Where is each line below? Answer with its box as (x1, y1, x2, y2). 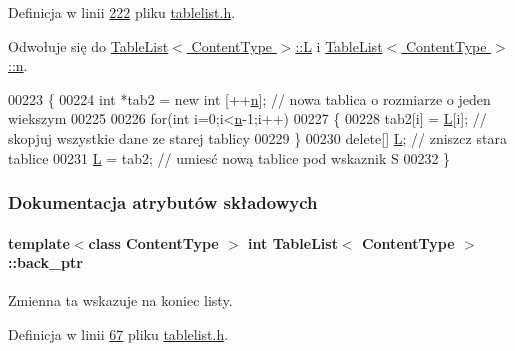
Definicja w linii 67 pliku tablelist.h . (8, 323, 229, 344)
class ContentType (88, 232, 219, 253)
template (8, 232, 70, 253)
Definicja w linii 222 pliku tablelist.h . (8, 2, 236, 22)
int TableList (248, 232, 338, 253)
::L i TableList (295, 35, 383, 56)
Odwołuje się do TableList (8, 35, 169, 56)
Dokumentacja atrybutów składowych (8, 190, 318, 215)
